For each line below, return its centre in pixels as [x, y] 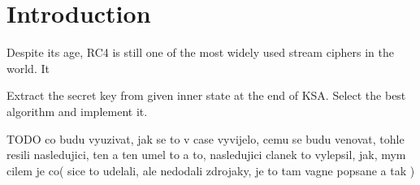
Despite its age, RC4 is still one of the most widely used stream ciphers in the [201, 52]
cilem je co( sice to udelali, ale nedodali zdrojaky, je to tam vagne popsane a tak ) [211, 170]
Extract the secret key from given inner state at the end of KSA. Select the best [206, 95]
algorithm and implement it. [77, 111]
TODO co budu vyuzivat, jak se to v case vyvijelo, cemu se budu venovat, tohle [206, 138]
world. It [28, 68]
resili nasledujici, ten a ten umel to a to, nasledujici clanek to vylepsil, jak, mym [206, 155]
